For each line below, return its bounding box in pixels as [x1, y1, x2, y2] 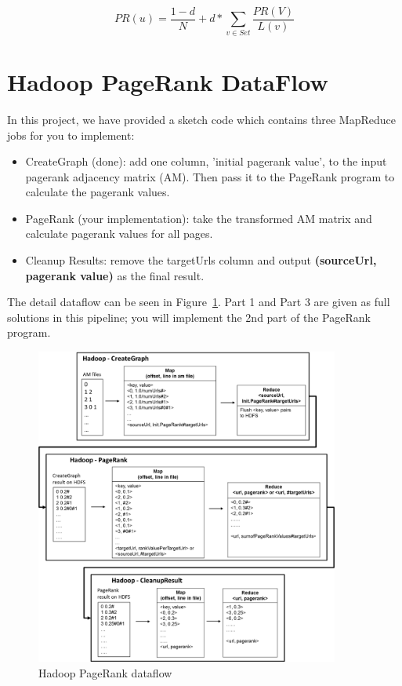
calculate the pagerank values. [25, 184, 170, 200]
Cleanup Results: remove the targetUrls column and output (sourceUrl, [25, 252, 377, 268]
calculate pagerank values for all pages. [25, 225, 213, 242]
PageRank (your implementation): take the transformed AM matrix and [25, 210, 372, 226]
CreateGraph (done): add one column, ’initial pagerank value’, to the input [25, 153, 387, 170]
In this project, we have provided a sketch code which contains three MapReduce [7, 111, 396, 127]
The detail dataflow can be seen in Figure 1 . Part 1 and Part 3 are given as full [7, 294, 390, 310]
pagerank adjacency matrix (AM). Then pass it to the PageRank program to [25, 168, 395, 184]
